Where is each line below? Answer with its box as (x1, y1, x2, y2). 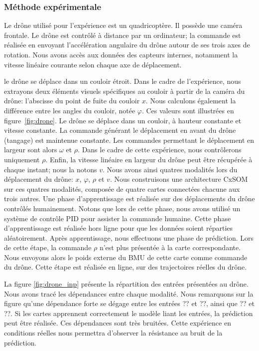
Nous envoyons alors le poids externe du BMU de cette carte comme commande (4, 252, 248, 262)
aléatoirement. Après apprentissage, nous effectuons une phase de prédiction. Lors (4, 232, 254, 243)
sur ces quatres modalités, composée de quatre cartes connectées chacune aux (4, 183, 240, 194)
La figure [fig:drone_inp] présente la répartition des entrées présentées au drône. (4, 279, 249, 289)
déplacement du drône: (4, 174, 73, 184)
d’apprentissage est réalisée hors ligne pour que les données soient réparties (4, 223, 233, 233)
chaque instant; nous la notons (4, 164, 97, 174)
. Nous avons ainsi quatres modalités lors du (102, 164, 238, 174)
